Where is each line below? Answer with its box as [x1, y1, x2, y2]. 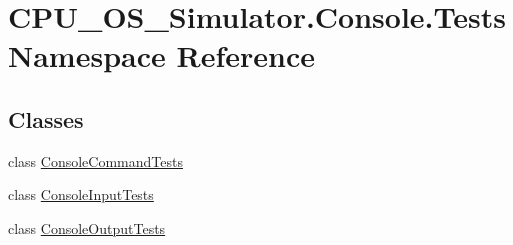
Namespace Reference [8, 35, 315, 76]
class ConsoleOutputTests [8, 217, 166, 238]
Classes [8, 103, 84, 134]
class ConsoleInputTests [8, 184, 154, 205]
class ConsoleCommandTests [8, 150, 183, 171]
